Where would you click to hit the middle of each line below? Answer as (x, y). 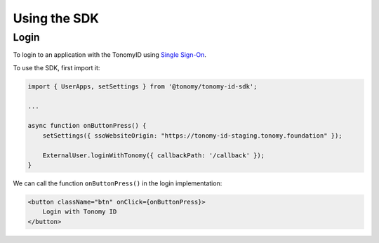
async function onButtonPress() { (87, 126)
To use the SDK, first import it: (56, 67)
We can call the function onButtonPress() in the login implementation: (118, 183)
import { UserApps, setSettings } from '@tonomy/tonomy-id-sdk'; (142, 86)
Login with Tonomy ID (80, 212)
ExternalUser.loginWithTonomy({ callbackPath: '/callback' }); (154, 155)
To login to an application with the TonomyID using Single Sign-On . (110, 55)
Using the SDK (56, 18)
